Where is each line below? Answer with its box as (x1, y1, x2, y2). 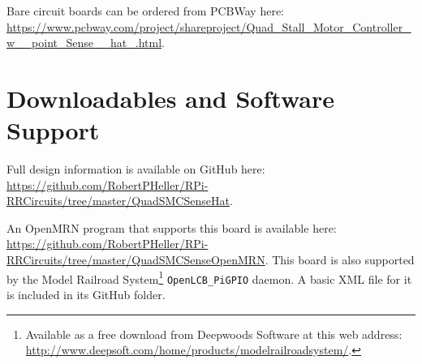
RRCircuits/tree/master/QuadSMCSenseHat (6, 192, 230, 209)
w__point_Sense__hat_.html (6, 34, 162, 51)
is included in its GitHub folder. (6, 285, 166, 302)
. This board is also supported (265, 251, 415, 268)
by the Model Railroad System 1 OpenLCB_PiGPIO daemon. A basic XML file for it (6, 268, 412, 287)
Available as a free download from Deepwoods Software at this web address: (25, 325, 403, 342)
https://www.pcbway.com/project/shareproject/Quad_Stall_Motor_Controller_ (6, 18, 411, 35)
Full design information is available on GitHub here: (6, 161, 265, 178)
